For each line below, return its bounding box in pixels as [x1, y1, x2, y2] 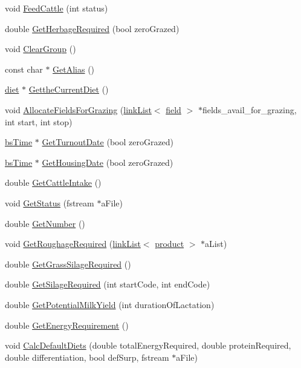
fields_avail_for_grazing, [202, 103, 297, 116]
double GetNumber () [5, 217, 85, 229]
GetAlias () [53, 62, 95, 75]
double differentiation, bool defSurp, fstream [5, 350, 169, 363]
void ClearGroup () [5, 42, 76, 55]
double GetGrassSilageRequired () [5, 257, 131, 270]
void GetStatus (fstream [5, 196, 94, 209]
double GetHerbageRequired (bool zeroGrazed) [5, 22, 180, 34]
